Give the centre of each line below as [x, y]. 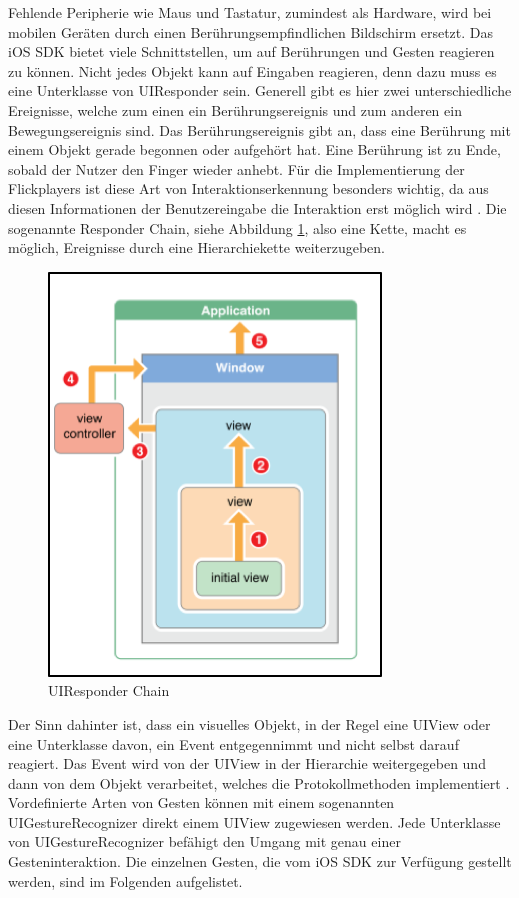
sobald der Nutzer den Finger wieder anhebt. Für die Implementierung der [236, 168]
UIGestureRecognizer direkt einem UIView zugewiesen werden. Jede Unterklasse [254, 821]
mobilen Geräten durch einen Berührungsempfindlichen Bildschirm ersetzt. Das [251, 31]
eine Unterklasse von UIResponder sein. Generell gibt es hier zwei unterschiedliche [260, 90]
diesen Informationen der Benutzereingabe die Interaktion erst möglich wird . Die [257, 207]
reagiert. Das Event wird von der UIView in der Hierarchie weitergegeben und [247, 763]
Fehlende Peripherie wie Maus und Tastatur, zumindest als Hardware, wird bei [250, 12]
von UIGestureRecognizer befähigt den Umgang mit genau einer [204, 841]
